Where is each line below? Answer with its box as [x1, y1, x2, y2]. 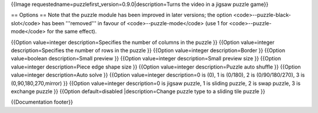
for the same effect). [47, 28, 97, 35]
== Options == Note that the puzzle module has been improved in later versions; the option [11, 12, 233, 19]
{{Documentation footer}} [11, 98, 73, 105]
